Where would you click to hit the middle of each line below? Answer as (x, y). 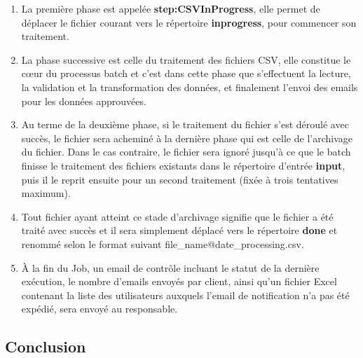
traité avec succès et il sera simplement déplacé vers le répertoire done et (179, 230)
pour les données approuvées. (84, 101)
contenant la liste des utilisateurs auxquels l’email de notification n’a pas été (185, 295)
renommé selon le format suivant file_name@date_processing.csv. (163, 243)
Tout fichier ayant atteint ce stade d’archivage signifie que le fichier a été (177, 216)
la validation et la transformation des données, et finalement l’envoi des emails (190, 87)
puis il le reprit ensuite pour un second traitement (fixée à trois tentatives (180, 179)
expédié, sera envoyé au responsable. (100, 309)
